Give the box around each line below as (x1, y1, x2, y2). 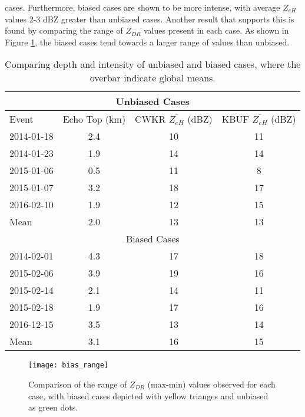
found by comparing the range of (5, 24, 123, 37)
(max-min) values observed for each (147, 378, 276, 390)
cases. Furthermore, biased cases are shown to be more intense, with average (5, 1, 280, 13)
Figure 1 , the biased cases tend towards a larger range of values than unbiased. (5, 35, 290, 48)
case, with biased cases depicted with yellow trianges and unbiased (28, 389, 268, 402)
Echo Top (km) (62, 112, 126, 126)
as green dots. (28, 401, 78, 413)
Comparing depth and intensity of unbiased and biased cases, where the (5, 57, 301, 71)
